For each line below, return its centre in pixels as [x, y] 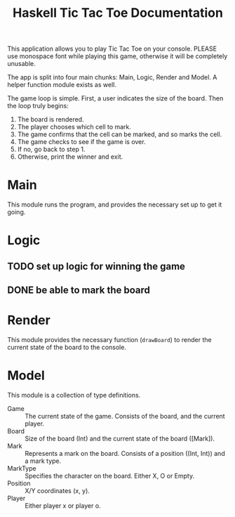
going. [16, 212]
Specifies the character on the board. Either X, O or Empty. [110, 476]
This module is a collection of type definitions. [74, 395]
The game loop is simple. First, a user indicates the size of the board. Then [115, 98]
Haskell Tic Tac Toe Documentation [118, 13]
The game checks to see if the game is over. [81, 142]
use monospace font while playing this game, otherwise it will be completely [117, 56]
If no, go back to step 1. [51, 150]
